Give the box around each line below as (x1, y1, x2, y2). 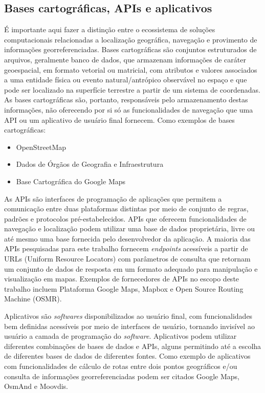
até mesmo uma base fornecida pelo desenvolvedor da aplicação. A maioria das (4, 233, 251, 244)
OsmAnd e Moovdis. (4, 381, 68, 391)
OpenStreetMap (16, 141, 67, 152)
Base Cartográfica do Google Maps (16, 176, 126, 186)
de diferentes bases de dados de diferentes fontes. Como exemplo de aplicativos (4, 351, 251, 361)
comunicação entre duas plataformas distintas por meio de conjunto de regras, (4, 203, 249, 214)
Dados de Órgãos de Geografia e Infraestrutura (16, 159, 164, 169)
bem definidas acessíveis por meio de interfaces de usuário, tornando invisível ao (4, 320, 255, 331)
